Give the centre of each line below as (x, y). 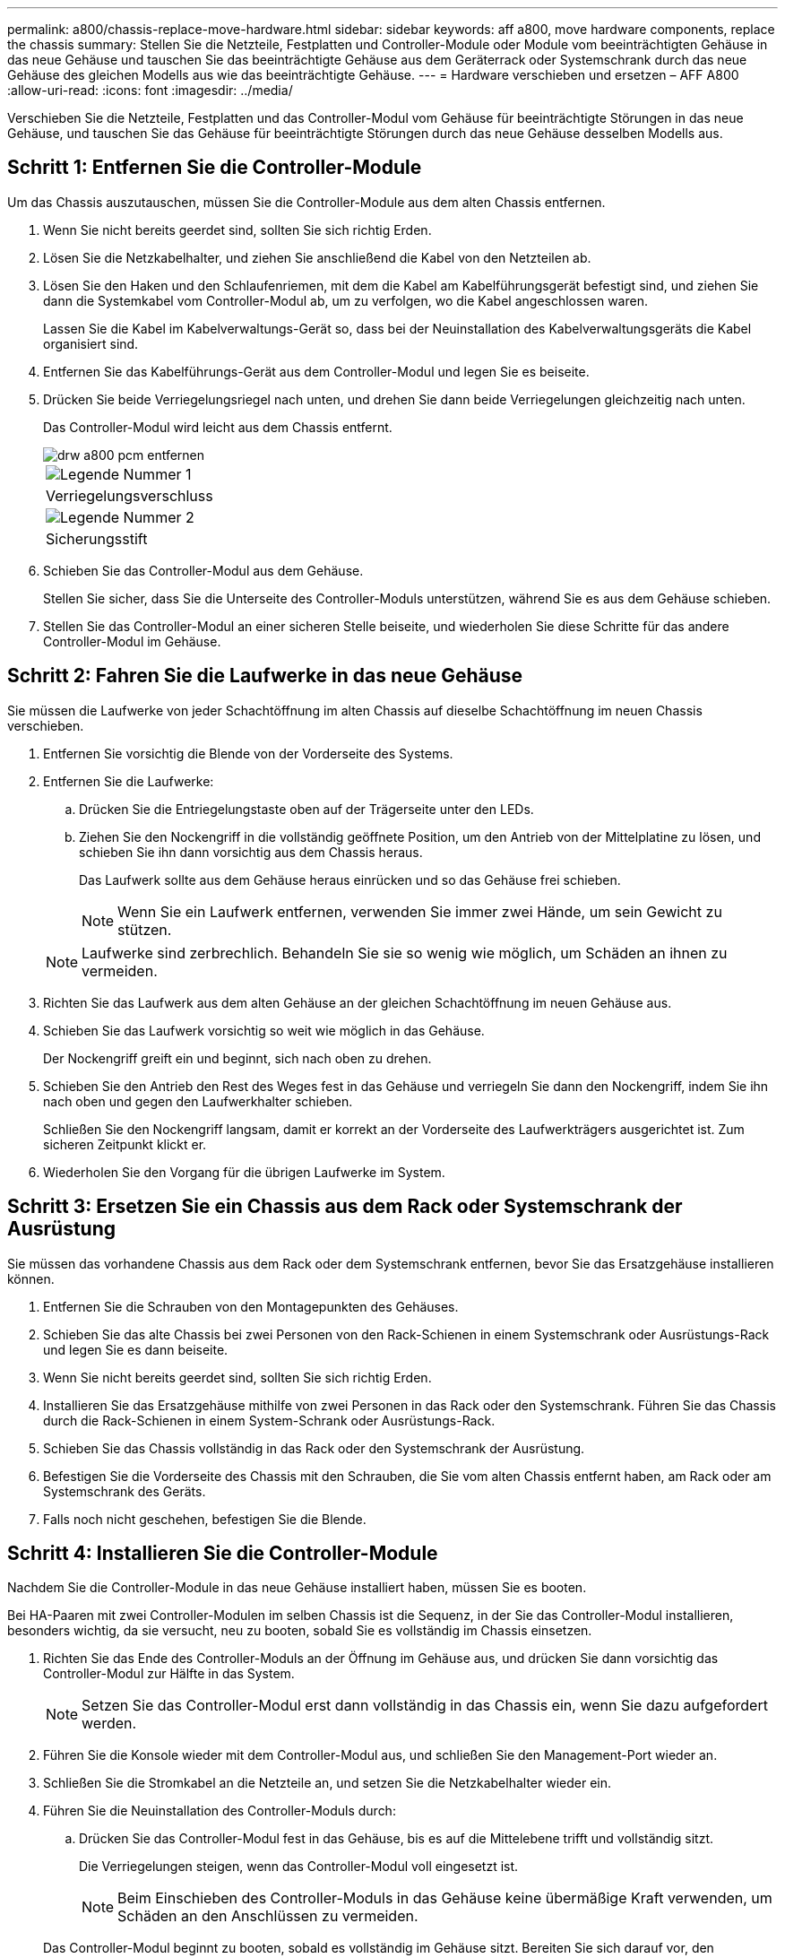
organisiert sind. (91, 343)
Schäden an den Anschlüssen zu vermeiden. (268, 1916)
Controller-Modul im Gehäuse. (132, 641)
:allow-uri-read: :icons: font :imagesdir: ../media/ (150, 90)
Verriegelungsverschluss (129, 495)
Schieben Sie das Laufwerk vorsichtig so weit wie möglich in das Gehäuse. (264, 1030)
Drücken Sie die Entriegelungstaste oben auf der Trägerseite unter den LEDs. (306, 809)
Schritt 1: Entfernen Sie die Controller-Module (215, 168)
